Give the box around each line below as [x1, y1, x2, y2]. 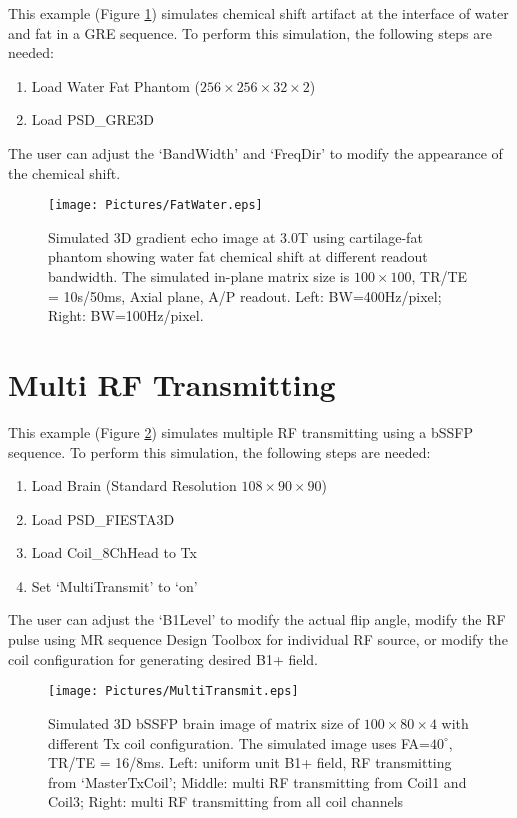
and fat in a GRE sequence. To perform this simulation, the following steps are [8, 22, 492, 43]
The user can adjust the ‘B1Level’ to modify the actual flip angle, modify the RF [8, 609, 506, 630]
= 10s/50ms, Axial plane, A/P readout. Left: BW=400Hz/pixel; [48, 285, 442, 306]
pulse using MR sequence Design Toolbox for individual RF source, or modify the [8, 629, 508, 650]
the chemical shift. [8, 162, 121, 183]
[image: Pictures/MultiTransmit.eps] [48, 684, 299, 699]
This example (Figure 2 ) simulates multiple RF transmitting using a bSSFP [8, 421, 474, 442]
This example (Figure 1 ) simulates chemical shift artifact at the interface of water [8, 3, 509, 23]
